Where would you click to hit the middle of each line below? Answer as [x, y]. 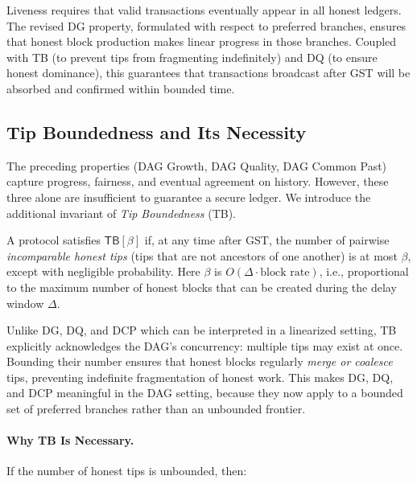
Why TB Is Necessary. [70, 440]
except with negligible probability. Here [103, 271]
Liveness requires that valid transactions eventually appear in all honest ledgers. [204, 10]
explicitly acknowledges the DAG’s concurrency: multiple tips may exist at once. [205, 345]
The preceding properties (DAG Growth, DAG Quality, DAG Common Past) [197, 165]
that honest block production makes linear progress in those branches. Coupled [202, 41]
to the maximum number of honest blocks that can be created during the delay [202, 287]
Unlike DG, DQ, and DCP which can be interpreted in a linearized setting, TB [202, 330]
